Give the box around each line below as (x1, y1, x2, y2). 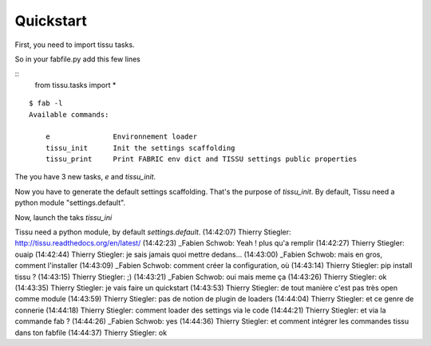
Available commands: (29, 110, 109, 119)
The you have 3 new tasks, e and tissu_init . (14, 172, 156, 182)
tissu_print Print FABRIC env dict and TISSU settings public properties (45, 155, 358, 163)
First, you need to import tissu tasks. (14, 40, 135, 49)
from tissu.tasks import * (34, 80, 117, 89)
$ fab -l (29, 99, 63, 108)
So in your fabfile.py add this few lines (14, 54, 141, 64)
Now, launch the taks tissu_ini (14, 212, 113, 222)
